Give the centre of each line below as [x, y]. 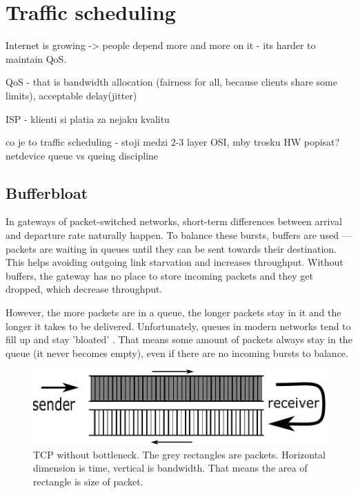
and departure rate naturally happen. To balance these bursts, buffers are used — [179, 235]
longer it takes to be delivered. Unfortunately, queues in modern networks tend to [178, 326]
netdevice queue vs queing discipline [82, 155]
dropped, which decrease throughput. [84, 289]
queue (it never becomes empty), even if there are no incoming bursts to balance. [177, 352]
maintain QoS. [36, 58]
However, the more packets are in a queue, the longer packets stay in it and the [173, 312]
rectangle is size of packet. [88, 481]
